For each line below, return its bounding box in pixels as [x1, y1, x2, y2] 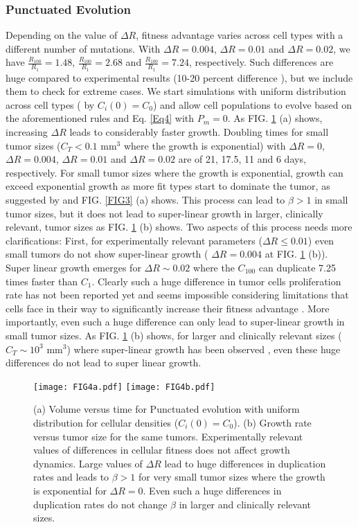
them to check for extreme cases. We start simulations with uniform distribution [6, 84, 346, 98]
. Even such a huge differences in [143, 483, 282, 497]
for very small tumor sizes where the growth [138, 470, 325, 484]
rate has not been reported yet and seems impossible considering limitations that [6, 287, 349, 302]
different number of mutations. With [6, 41, 161, 55]
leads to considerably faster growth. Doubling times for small [69, 125, 329, 139]
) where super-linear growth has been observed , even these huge [66, 341, 341, 356]
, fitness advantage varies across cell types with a [136, 28, 343, 42]
